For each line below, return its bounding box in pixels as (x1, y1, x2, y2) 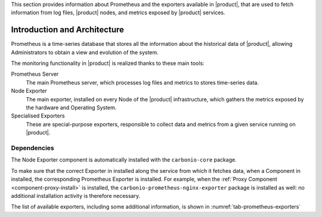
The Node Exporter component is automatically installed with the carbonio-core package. (11, 156, 237, 163)
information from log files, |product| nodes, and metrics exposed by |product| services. (11, 9, 226, 16)
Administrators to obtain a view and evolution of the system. (11, 48, 159, 56)
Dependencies (11, 144, 55, 152)
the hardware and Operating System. (26, 104, 117, 111)
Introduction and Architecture (11, 24, 125, 35)
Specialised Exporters (11, 112, 65, 119)
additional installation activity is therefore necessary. (11, 192, 141, 199)
